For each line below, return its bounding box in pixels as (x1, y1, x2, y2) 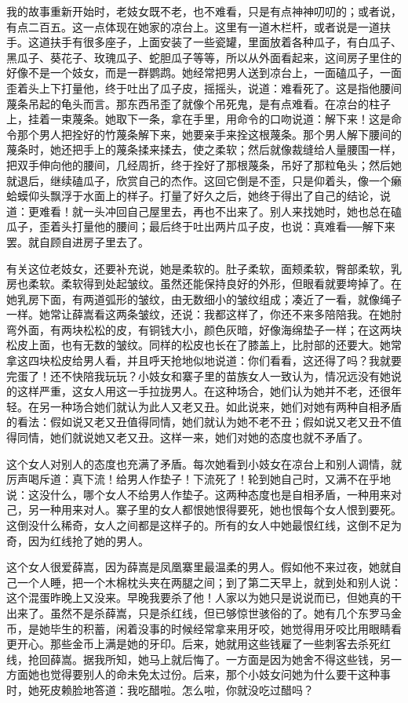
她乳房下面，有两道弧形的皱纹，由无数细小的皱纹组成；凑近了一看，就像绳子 (6, 290, 402, 307)
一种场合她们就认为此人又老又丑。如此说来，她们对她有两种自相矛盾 (49, 398, 402, 414)
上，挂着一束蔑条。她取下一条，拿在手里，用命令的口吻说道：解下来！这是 (6, 111, 391, 127)
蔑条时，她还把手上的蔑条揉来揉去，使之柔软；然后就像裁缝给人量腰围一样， (6, 141, 402, 158)
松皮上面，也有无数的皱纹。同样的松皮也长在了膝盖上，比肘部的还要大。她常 (6, 337, 402, 353)
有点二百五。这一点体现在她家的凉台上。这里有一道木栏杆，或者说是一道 (6, 18, 380, 35)
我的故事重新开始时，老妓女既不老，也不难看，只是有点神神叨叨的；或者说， (6, 3, 402, 19)
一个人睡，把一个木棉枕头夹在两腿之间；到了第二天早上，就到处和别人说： (16, 574, 402, 590)
